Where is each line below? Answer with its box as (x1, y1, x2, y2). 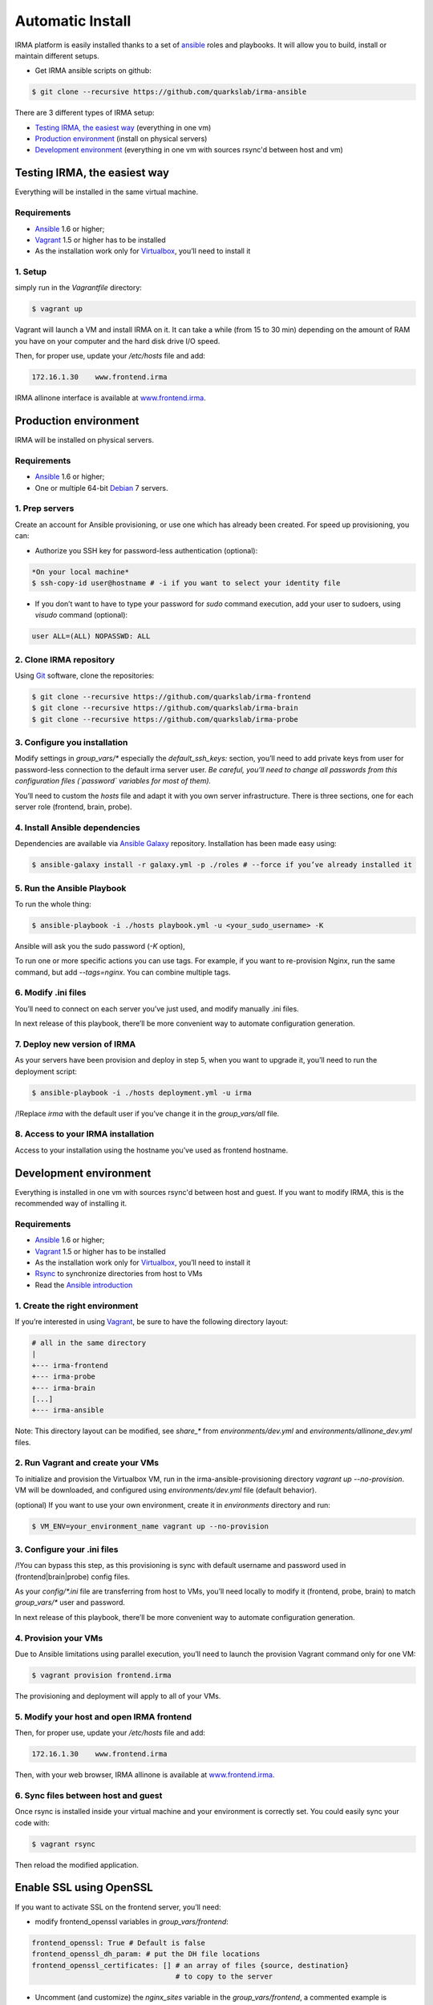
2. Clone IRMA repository (14, 654, 115, 665)
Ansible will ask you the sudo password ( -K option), (14, 941, 186, 950)
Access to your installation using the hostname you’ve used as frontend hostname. (14, 1145, 289, 1155)
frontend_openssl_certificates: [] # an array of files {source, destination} (31, 1961, 349, 1970)
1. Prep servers (14, 503, 75, 514)
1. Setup (14, 266, 47, 277)
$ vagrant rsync (31, 1839, 96, 1849)
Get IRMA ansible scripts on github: (34, 66, 152, 75)
